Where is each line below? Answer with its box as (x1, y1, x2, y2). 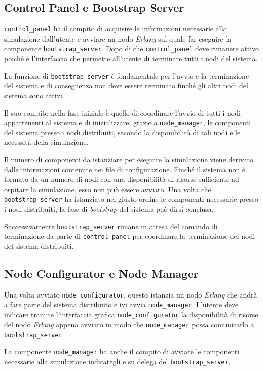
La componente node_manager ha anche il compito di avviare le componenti (4, 346, 240, 356)
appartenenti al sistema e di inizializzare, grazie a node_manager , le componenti (4, 117, 251, 128)
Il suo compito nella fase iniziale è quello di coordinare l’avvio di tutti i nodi (4, 107, 241, 118)
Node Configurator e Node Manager (4, 265, 199, 281)
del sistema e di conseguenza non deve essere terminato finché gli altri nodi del (4, 80, 248, 91)
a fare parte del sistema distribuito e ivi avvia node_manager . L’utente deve (4, 299, 239, 310)
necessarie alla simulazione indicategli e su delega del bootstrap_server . (4, 356, 231, 366)
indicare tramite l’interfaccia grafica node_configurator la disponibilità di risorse (4, 309, 258, 320)
